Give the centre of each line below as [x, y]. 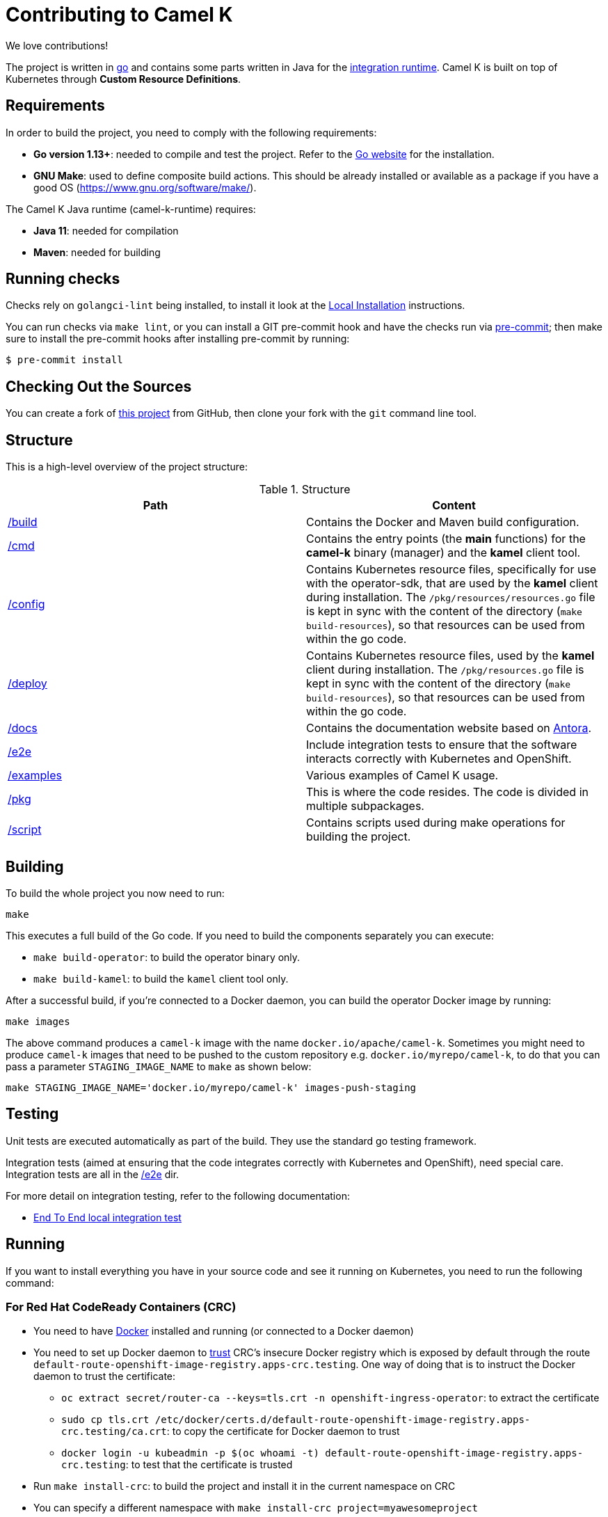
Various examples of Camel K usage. [402, 776]
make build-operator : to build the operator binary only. [167, 957]
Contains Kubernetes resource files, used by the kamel [450, 656]
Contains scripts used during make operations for [436, 823]
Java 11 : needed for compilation [106, 230]
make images [38, 1021]
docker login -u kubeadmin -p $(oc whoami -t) [190, 1453]
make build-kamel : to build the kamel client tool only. [161, 978]
